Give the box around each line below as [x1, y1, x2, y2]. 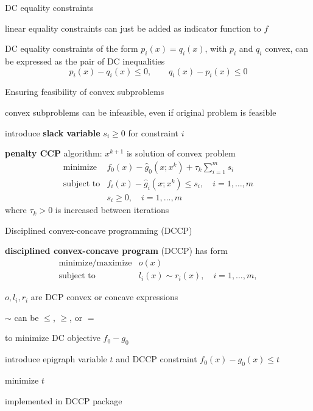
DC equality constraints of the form [5, 42, 138, 55]
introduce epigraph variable [5, 353, 107, 365]
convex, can [265, 42, 308, 55]
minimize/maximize [58, 259, 132, 268]
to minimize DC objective [5, 331, 100, 344]
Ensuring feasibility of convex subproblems [5, 85, 164, 98]
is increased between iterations [55, 203, 169, 216]
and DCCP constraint [116, 353, 197, 365]
